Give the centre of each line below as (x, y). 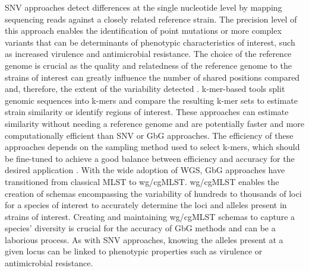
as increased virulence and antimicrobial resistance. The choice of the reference (148, 54)
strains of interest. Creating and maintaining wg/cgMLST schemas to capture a (150, 216)
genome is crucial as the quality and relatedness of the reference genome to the (149, 65)
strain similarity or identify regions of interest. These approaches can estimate (147, 112)
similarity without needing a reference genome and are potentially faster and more (154, 123)
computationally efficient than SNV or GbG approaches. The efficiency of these (149, 135)
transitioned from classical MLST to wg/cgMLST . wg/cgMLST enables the (142, 181)
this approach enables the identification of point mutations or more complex (143, 31)
